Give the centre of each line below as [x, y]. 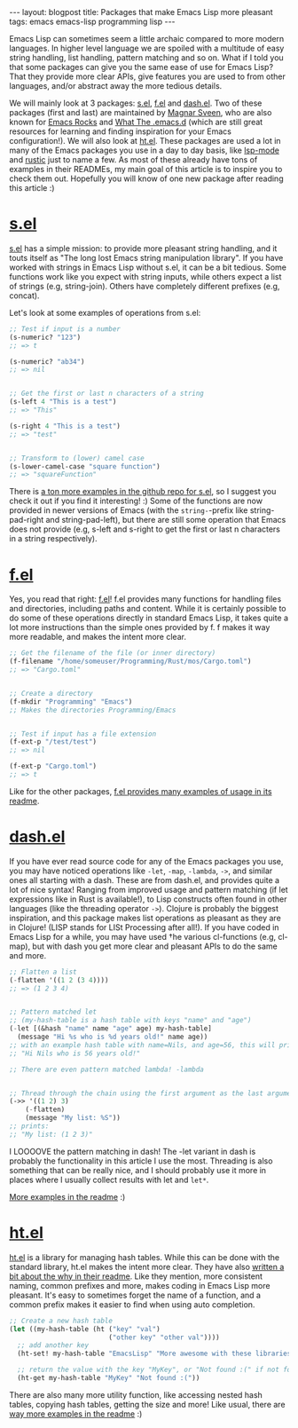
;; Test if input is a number [65, 329]
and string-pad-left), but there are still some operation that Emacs [166, 520]
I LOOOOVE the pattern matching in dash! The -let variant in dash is [133, 1151]
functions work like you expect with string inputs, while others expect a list [145, 276]
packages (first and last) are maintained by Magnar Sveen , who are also [141, 112]
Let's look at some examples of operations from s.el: [105, 312]
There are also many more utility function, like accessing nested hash [136, 1394]
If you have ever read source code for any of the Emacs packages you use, [146, 861]
